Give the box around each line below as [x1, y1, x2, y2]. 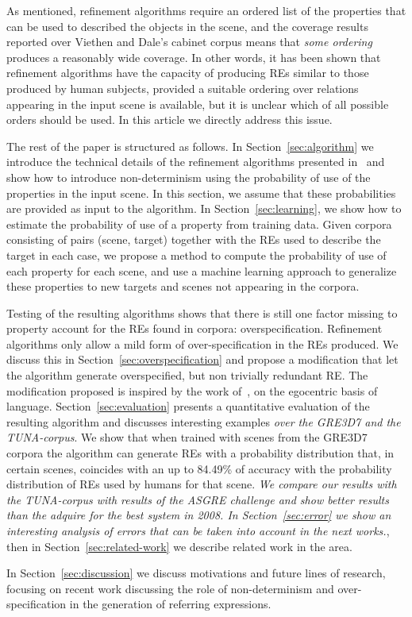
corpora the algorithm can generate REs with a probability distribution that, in [6, 445, 395, 461]
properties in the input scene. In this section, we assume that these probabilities [6, 184, 396, 201]
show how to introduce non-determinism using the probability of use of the [6, 168, 371, 185]
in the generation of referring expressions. [69, 596, 271, 612]
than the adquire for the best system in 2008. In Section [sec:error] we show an [6, 507, 391, 523]
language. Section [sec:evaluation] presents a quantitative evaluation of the [6, 398, 370, 415]
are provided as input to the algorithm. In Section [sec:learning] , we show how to [6, 200, 402, 217]
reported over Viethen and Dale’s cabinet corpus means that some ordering [6, 33, 372, 50]
